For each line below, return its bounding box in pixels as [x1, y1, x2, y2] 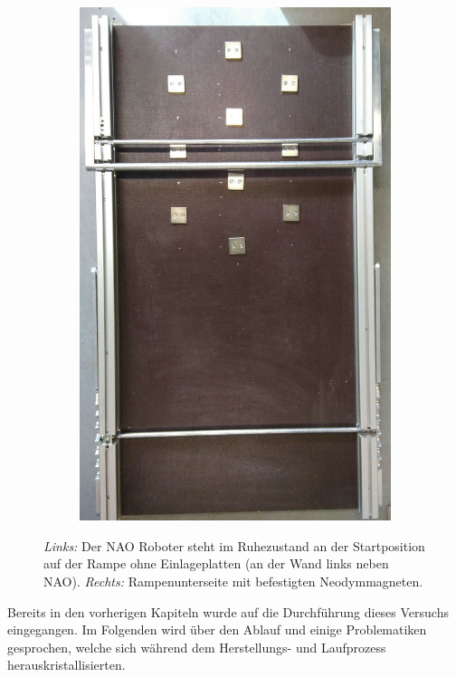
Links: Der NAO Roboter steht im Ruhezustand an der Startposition [43, 536, 425, 555]
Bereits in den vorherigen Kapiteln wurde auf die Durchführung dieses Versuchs [7, 602, 449, 621]
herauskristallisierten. [7, 655, 126, 674]
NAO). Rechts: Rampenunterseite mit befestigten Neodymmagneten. [43, 572, 423, 591]
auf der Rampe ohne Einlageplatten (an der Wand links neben [43, 554, 389, 573]
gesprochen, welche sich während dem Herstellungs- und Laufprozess [7, 637, 386, 656]
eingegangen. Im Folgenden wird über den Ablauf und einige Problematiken [7, 620, 427, 639]
